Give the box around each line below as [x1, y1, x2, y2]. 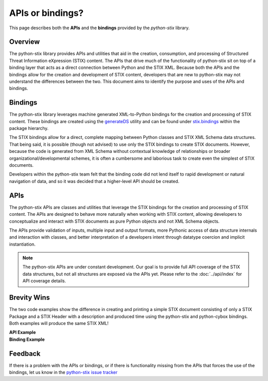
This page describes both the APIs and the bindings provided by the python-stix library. [9, 25, 190, 31]
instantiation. [9, 241, 36, 247]
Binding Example [9, 336, 45, 342]
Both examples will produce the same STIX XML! [9, 320, 109, 326]
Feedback [9, 349, 41, 358]
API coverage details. [22, 278, 67, 284]
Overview [9, 38, 40, 46]
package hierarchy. [9, 126, 49, 131]
